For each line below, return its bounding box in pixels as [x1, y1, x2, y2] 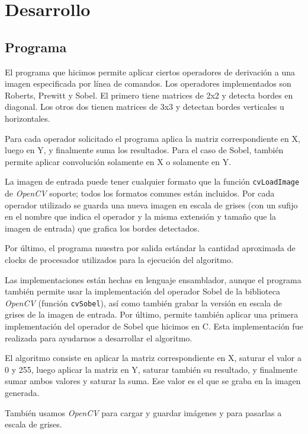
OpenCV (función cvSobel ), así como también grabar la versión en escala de [5, 296, 282, 309]
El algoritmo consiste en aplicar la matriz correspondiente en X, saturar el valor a [5, 351, 301, 364]
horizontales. [5, 112, 50, 124]
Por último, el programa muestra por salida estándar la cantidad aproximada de [5, 242, 296, 254]
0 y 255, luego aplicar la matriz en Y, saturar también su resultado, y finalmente [5, 363, 297, 375]
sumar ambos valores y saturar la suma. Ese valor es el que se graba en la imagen [5, 375, 301, 387]
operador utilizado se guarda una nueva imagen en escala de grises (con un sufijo [5, 198, 298, 211]
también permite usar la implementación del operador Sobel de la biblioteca [5, 285, 280, 297]
